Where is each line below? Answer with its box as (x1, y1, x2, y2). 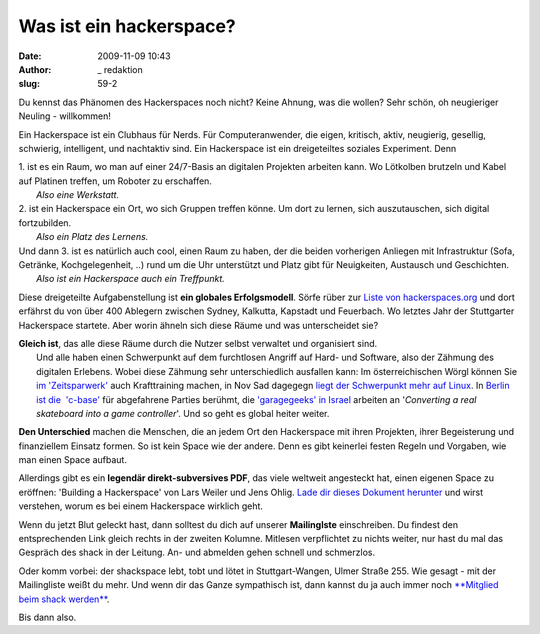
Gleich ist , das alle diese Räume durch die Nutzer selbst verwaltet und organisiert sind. (18, 337, 378, 349)
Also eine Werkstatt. (36, 189, 120, 201)
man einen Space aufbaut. (18, 454, 127, 466)
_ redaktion (97, 63, 144, 75)
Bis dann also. (18, 611, 77, 623)
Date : (18, 50, 42, 62)
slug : (18, 78, 40, 90)
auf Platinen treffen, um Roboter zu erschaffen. (18, 175, 212, 187)
